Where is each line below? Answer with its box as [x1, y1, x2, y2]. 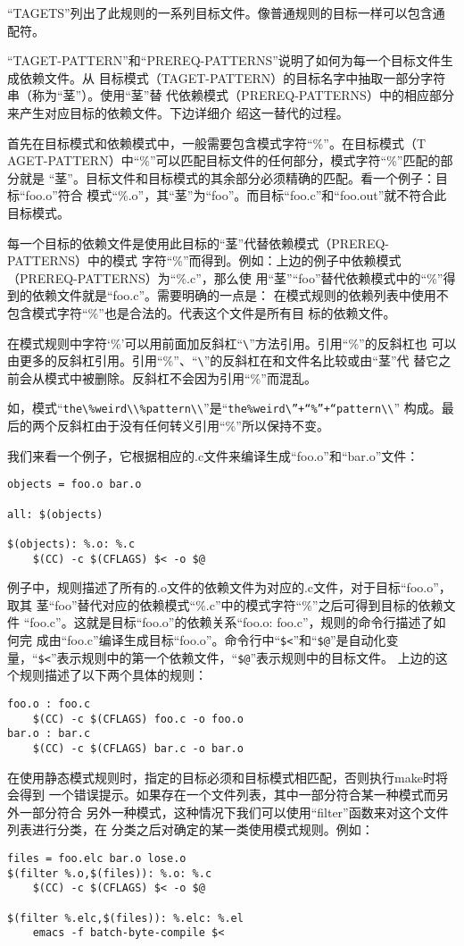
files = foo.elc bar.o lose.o [7, 851, 186, 865]
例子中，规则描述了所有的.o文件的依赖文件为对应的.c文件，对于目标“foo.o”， [7, 578, 452, 597]
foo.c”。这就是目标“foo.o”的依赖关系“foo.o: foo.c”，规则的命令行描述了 [29, 613, 434, 632]
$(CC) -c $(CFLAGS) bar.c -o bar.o [32, 741, 244, 755]
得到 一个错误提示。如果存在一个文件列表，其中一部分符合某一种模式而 [19, 785, 436, 804]
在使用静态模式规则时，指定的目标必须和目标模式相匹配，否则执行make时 [7, 767, 435, 786]
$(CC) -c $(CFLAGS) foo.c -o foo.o [32, 712, 244, 725]
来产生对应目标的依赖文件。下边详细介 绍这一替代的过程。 [7, 103, 349, 121]
